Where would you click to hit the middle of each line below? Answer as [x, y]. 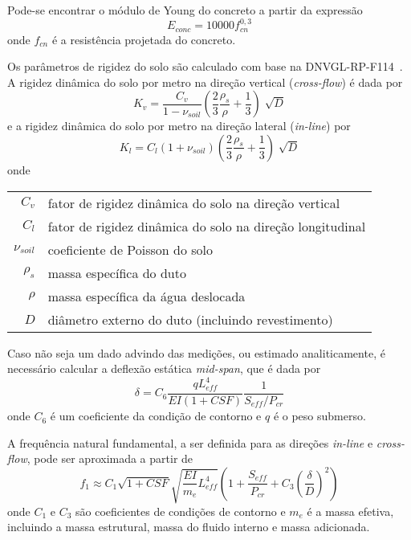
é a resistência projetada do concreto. [144, 39]
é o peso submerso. [319, 416]
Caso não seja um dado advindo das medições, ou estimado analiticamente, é [196, 352]
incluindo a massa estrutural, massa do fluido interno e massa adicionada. [189, 527]
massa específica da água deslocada [146, 296]
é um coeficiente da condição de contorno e [156, 416]
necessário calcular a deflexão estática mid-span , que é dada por [164, 368]
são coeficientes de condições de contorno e [181, 511]
